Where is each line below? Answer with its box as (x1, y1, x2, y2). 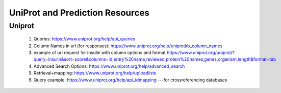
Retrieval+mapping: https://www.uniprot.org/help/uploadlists (33, 70, 156, 76)
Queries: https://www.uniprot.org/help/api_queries (33, 36, 136, 42)
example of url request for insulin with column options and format (33, 49, 166, 56)
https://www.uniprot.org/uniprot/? (167, 49, 235, 56)
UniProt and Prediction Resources (9, 7, 150, 18)
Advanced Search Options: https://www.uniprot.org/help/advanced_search (33, 63, 185, 69)
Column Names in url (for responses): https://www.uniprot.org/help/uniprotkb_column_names (33, 43, 223, 49)
